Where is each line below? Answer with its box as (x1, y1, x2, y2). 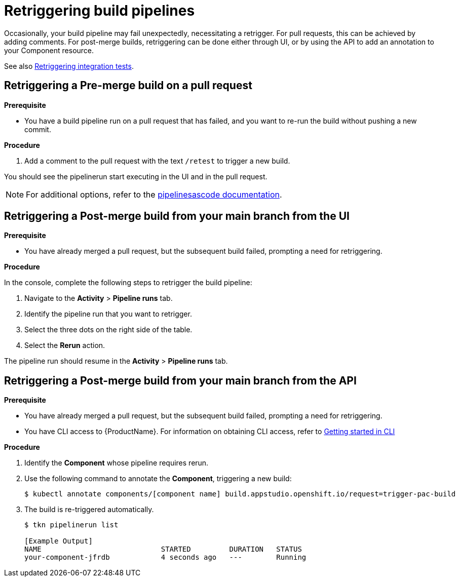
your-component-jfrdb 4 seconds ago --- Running (24, 553, 307, 562)
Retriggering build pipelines (4, 2, 195, 19)
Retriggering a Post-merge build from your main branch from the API (4, 374, 357, 387)
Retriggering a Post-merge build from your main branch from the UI (4, 210, 350, 223)
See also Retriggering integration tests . (4, 61, 134, 70)
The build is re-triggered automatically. (24, 505, 154, 514)
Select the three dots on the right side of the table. (24, 325, 193, 334)
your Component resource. (4, 46, 94, 55)
